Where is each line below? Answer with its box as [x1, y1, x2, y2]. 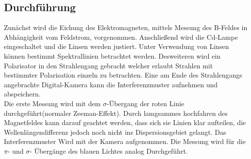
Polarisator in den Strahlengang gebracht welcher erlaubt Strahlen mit [4, 60, 213, 70]
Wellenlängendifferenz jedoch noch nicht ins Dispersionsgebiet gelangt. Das [4, 127, 226, 137]
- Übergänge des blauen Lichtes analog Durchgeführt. [30, 145, 188, 156]
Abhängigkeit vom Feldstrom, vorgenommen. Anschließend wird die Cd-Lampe [4, 32, 238, 42]
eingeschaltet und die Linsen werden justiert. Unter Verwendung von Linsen [4, 41, 229, 51]
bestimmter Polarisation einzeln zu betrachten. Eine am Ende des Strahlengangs [4, 70, 242, 80]
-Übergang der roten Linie [107, 98, 185, 108]
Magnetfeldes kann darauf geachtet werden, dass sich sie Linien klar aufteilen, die [4, 117, 246, 127]
